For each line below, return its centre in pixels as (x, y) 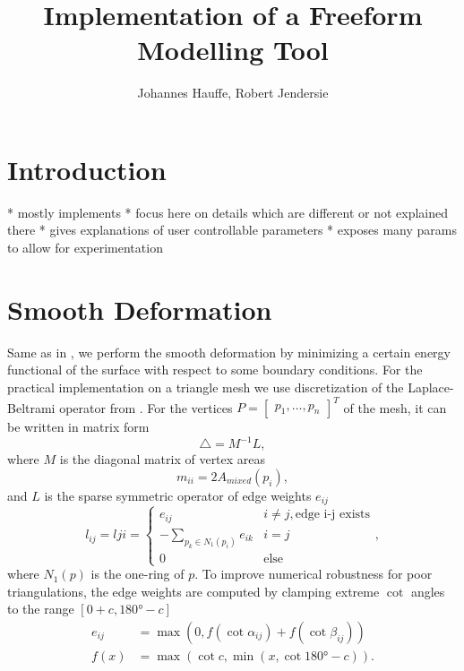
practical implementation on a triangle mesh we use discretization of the (206, 387)
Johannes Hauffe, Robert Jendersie (233, 93)
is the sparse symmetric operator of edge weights (178, 495)
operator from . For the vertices (146, 407)
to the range (41, 609)
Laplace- (431, 387)
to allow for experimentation (85, 248)
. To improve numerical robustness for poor (314, 574)
